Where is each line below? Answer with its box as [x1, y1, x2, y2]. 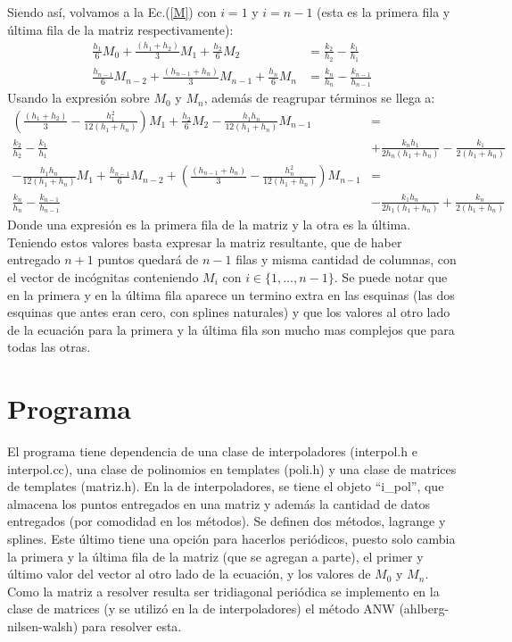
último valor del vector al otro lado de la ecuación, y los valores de [7, 564, 371, 583]
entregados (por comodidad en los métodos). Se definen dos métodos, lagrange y [7, 512, 446, 530]
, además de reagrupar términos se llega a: [203, 88, 435, 107]
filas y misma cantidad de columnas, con [235, 250, 457, 269]
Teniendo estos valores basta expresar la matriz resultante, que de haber [7, 232, 402, 251]
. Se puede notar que [334, 267, 448, 286]
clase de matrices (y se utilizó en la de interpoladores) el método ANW [7, 599, 395, 618]
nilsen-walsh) [7, 616, 78, 635]
